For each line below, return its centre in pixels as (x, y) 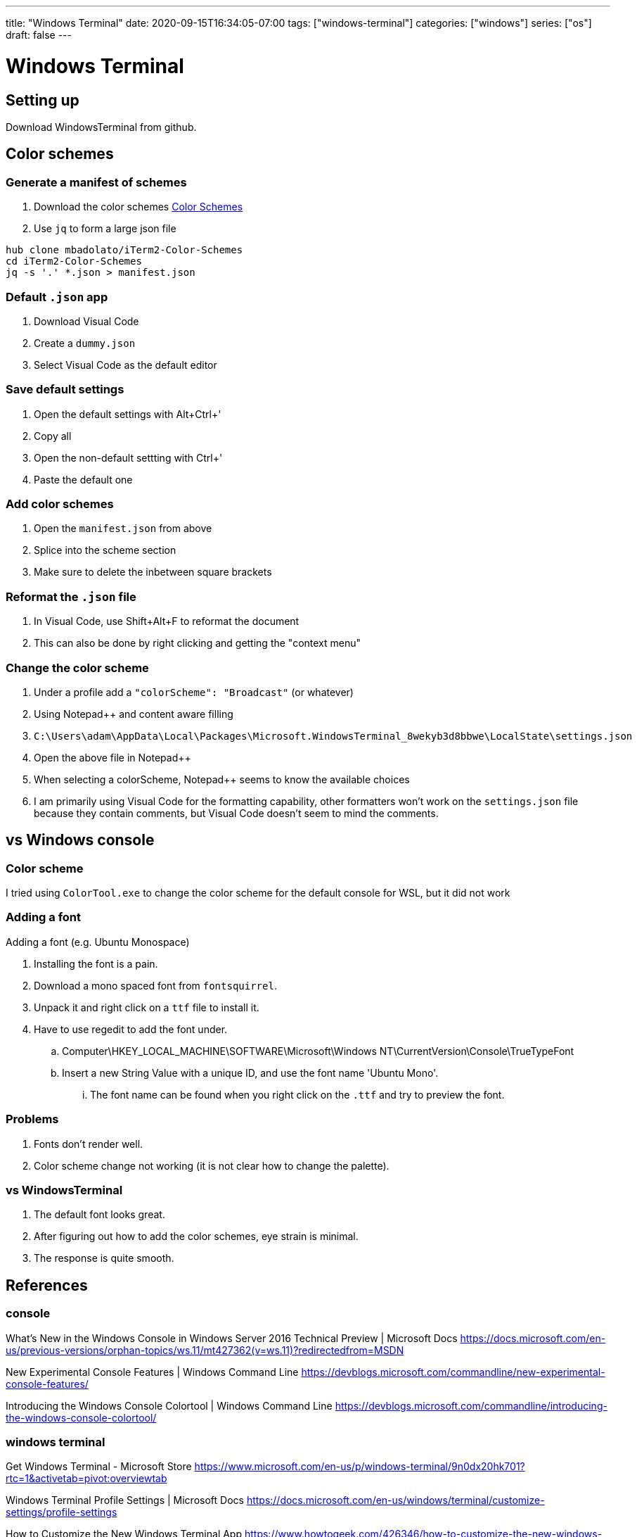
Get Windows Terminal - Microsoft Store (99, 1467)
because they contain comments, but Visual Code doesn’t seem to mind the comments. (236, 813)
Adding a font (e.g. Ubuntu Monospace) (98, 942)
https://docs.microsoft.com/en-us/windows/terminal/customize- (395, 1500)
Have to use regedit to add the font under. (131, 1029)
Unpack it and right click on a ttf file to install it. (147, 1007)
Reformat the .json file (71, 596)
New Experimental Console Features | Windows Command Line (152, 1372)
